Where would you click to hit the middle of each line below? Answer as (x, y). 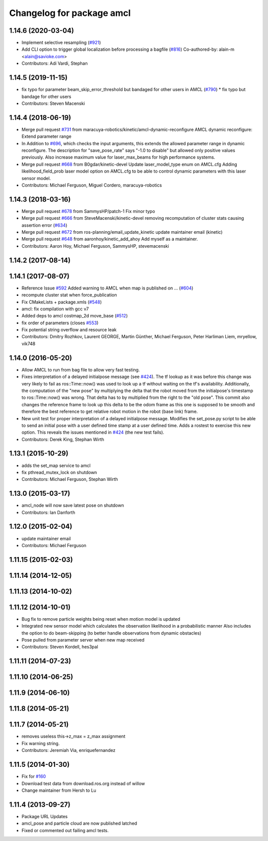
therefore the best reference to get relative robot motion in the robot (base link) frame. (110, 412)
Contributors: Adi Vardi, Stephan (55, 63)
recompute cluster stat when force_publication (69, 295)
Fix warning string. (41, 743)
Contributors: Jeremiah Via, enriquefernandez (68, 750)
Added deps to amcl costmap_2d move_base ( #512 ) (75, 316)
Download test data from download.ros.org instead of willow (83, 783)
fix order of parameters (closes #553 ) (60, 323)
